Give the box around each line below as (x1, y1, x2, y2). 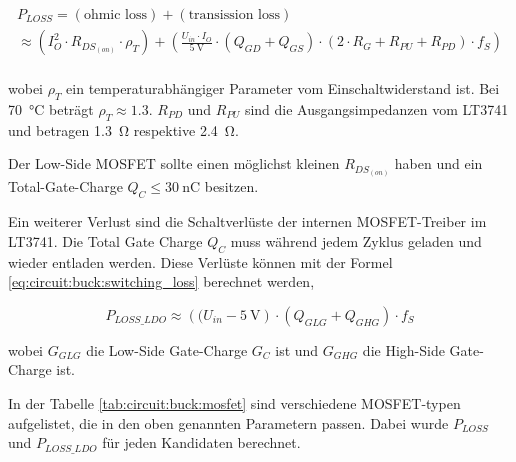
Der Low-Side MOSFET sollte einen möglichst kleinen (8, 153, 340, 174)
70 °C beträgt (8, 98, 94, 119)
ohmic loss (83, 8, 148, 23)
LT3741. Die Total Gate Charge (8, 230, 203, 251)
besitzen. (204, 176, 259, 197)
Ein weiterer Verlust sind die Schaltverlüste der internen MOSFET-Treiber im (8, 211, 487, 232)
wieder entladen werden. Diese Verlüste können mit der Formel (8, 251, 393, 272)
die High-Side (362, 339, 445, 360)
